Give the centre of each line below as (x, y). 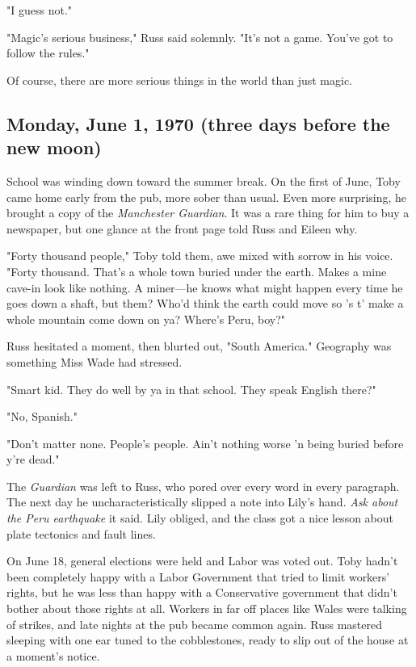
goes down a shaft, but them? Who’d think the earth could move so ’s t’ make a (205, 303)
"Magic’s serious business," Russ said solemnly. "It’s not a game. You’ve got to (200, 37)
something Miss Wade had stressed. (95, 361)
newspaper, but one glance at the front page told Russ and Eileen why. (182, 228)
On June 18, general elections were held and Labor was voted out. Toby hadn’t (202, 561)
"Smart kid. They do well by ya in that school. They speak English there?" (191, 389)
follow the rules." (48, 53)
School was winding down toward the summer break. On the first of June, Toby (204, 180)
